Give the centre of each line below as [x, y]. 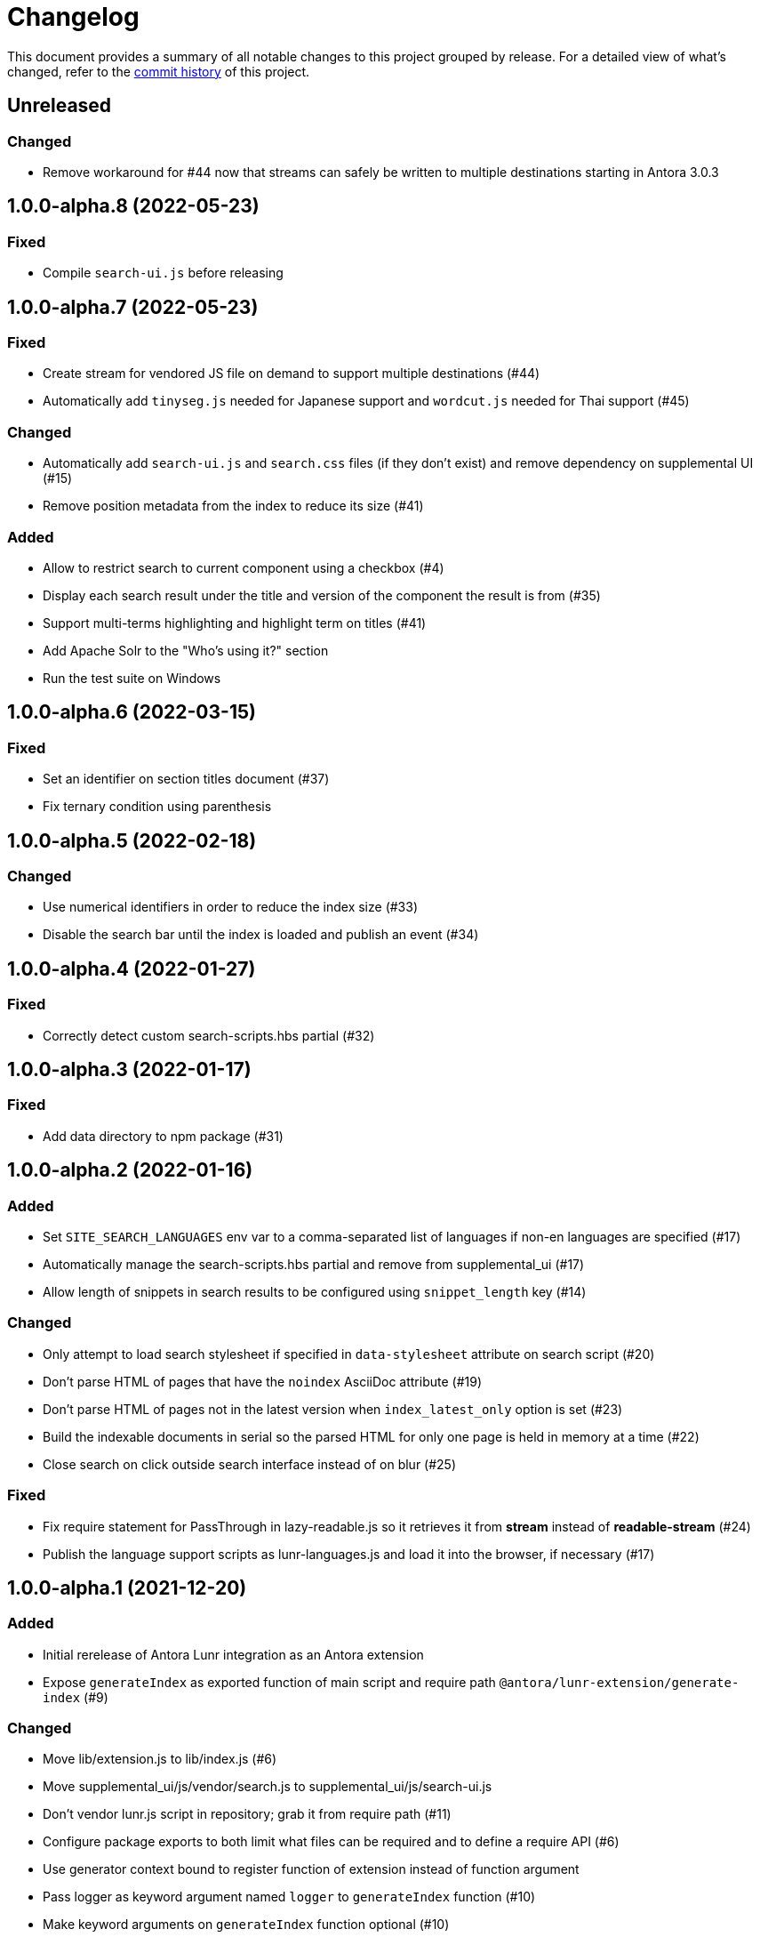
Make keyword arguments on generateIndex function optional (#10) [246, 1925]
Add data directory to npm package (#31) [163, 1136]
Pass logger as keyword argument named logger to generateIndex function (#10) [289, 1897]
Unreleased [60, 106]
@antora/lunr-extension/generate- [619, 1682]
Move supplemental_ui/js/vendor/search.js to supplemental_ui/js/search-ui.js [268, 1787]
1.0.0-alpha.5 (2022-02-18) [132, 840]
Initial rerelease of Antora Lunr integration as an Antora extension [233, 1654]
